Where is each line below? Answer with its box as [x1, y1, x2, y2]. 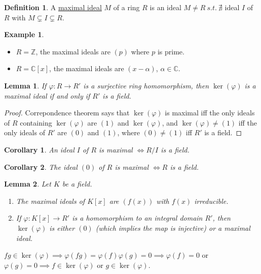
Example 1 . [4, 29, 44, 40]
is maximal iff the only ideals [165, 107, 255, 118]
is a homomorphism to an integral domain [72, 212, 203, 223]
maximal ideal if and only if [4, 90, 90, 101]
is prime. [157, 46, 184, 56]
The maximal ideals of [16, 195, 85, 206]
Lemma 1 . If [4, 80, 47, 90]
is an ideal [150, 2, 181, 12]
